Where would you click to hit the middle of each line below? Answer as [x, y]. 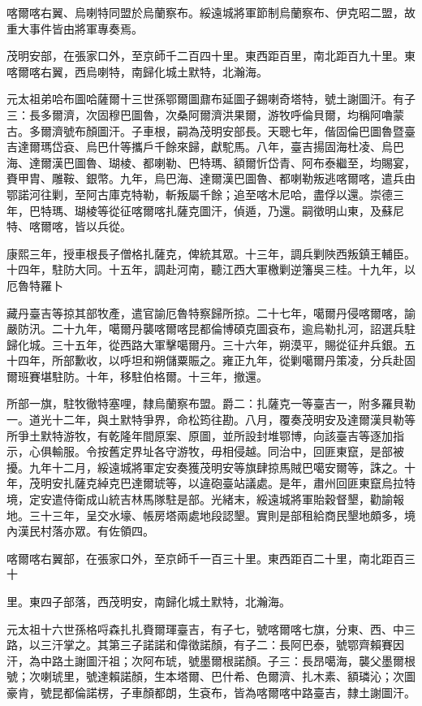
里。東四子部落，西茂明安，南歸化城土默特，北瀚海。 [149, 601]
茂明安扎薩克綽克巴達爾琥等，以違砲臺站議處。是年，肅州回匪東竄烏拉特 [222, 483]
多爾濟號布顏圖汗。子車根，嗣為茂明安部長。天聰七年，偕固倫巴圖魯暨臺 [222, 130]
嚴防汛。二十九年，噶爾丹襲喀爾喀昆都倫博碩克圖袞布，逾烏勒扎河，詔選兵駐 [211, 329]
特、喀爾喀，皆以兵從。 [69, 226]
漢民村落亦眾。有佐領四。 [86, 531]
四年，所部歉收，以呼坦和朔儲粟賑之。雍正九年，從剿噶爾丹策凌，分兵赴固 [216, 360]
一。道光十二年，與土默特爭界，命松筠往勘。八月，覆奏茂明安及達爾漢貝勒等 [211, 420]
